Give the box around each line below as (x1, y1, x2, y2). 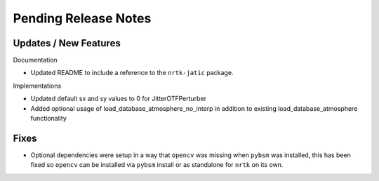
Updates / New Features (13, 37, 121, 49)
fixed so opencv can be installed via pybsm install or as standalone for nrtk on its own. (30, 161, 284, 169)
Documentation (13, 56, 58, 65)
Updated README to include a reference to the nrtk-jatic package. (30, 69, 234, 77)
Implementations (13, 81, 62, 90)
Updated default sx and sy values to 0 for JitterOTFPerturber (30, 95, 207, 103)
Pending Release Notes (13, 11, 152, 26)
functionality (30, 114, 67, 123)
